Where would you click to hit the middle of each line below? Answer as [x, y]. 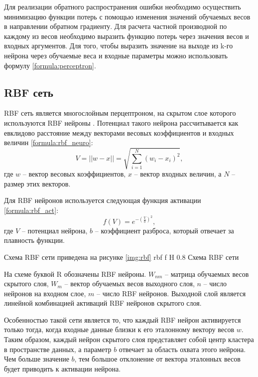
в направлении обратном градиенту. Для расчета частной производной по [116, 26]
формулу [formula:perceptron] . [50, 65]
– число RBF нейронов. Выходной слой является [171, 293]
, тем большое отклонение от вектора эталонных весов [157, 359]
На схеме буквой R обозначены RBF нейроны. [75, 274]
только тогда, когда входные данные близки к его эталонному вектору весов [119, 329]
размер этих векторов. [37, 183]
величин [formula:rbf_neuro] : [49, 142]
